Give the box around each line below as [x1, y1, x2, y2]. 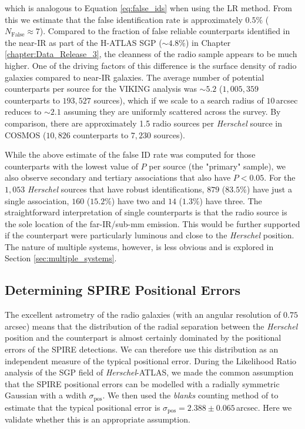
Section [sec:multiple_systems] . [5, 252, 117, 264]
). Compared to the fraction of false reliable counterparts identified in [39, 25, 290, 37]
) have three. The [199, 194, 262, 207]
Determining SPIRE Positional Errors [5, 281, 241, 299]
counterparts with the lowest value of [5, 159, 138, 172]
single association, [5, 194, 69, 207]
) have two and [111, 194, 166, 207]
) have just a [246, 182, 292, 195]
